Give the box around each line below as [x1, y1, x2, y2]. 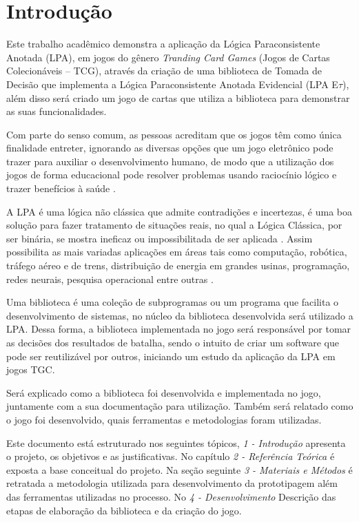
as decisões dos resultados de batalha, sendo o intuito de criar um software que [6, 335, 339, 349]
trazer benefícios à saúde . [6, 181, 116, 196]
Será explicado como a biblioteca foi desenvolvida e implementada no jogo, [6, 385, 321, 399]
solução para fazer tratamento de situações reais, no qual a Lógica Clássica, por [6, 218, 342, 232]
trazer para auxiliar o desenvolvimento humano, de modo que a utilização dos [6, 154, 334, 168]
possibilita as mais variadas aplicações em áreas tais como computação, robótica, [6, 244, 347, 259]
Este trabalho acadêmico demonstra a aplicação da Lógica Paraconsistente [6, 36, 320, 51]
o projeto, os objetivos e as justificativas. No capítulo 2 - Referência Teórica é [6, 449, 335, 463]
